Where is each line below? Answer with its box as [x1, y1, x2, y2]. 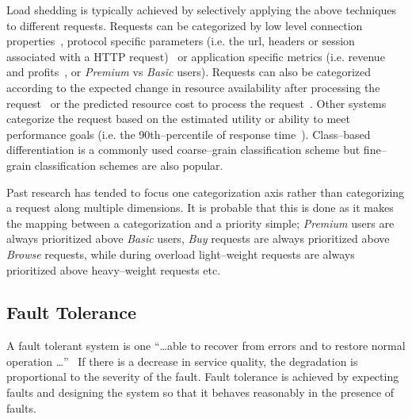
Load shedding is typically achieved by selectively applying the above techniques [6, 2, 397, 17]
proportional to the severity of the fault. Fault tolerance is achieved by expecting [6, 368, 399, 385]
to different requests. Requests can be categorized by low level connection [6, 17, 363, 33]
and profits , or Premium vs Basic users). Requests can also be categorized [6, 63, 372, 80]
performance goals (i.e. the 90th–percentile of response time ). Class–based [6, 125, 371, 142]
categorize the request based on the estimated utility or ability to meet [6, 110, 350, 127]
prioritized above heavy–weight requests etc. [6, 261, 221, 278]
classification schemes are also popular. [34, 156, 223, 173]
